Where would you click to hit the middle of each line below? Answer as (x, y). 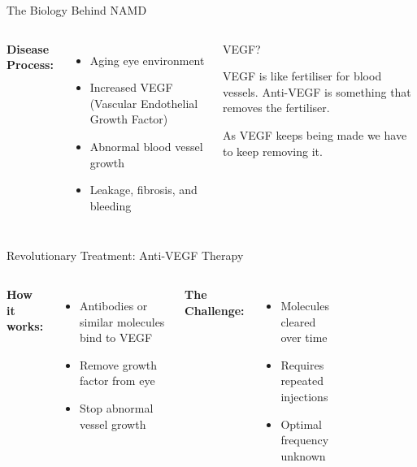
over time (304, 337)
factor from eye (117, 381)
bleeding (111, 205)
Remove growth (118, 364)
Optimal (301, 424)
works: (25, 326)
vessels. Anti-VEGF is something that (317, 91)
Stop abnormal (116, 407)
